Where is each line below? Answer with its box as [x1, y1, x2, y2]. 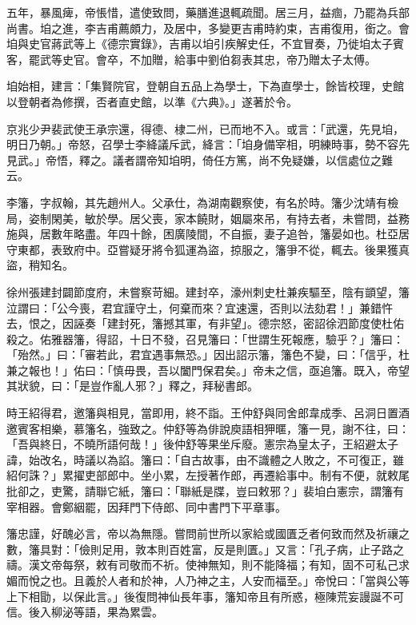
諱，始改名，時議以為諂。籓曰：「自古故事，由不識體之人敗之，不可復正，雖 [6, 451, 404, 468]
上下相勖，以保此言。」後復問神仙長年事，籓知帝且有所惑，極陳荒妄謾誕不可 [6, 587, 404, 604]
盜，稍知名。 [6, 257, 74, 273]
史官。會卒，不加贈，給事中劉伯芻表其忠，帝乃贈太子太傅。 [62, 50, 376, 67]
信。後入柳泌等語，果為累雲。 [6, 603, 163, 620]
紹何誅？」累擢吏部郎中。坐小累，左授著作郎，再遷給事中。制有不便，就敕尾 [6, 467, 410, 484]
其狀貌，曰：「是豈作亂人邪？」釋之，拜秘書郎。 [6, 377, 258, 394]
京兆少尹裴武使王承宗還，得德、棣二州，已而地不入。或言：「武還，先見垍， [6, 120, 404, 137]
